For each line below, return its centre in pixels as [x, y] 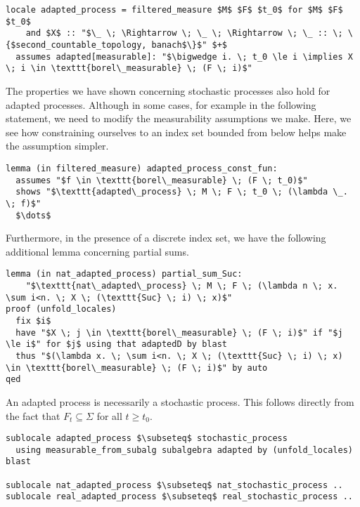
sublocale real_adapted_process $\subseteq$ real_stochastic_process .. [179, 497]
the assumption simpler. [57, 146]
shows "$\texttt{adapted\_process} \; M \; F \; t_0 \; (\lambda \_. [182, 192]
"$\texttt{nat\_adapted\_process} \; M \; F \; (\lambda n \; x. [182, 286]
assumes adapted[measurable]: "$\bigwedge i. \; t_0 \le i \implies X [184, 57]
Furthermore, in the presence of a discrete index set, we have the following [166, 238]
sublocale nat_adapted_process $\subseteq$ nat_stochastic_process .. [174, 485]
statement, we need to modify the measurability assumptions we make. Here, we [179, 118]
